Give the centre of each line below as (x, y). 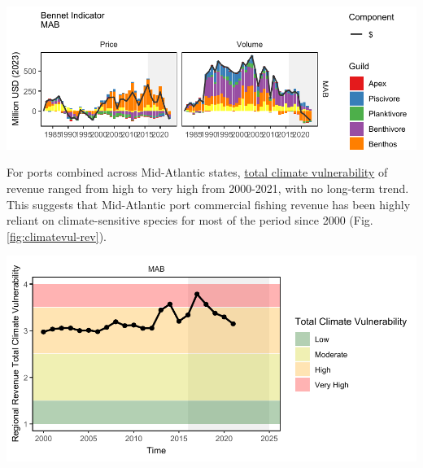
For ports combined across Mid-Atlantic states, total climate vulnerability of (197, 172)
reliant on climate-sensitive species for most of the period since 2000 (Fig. (190, 220)
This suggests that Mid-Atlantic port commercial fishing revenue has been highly (209, 204)
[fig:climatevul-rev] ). (57, 236)
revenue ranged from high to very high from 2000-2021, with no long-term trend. (208, 188)
